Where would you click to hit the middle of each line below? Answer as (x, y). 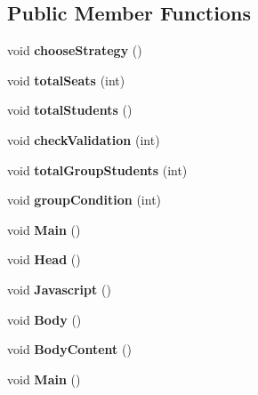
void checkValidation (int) (84, 139)
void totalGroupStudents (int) (97, 169)
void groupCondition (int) (85, 200)
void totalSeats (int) (66, 80)
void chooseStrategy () (75, 50)
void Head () (44, 259)
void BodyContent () (69, 349)
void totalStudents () (70, 110)
